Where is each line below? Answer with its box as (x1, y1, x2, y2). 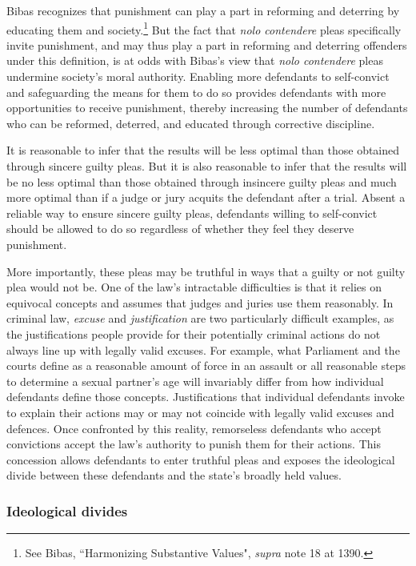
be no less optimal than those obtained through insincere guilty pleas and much (6, 173, 397, 190)
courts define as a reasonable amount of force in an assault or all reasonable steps (6, 357, 406, 374)
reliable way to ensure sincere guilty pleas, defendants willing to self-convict (6, 204, 378, 221)
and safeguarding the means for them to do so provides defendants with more (6, 83, 386, 100)
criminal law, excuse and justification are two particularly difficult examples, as (6, 310, 394, 327)
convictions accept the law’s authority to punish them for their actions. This (6, 436, 381, 452)
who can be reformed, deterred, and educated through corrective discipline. (6, 114, 375, 131)
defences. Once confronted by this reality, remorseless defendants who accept (6, 419, 382, 436)
